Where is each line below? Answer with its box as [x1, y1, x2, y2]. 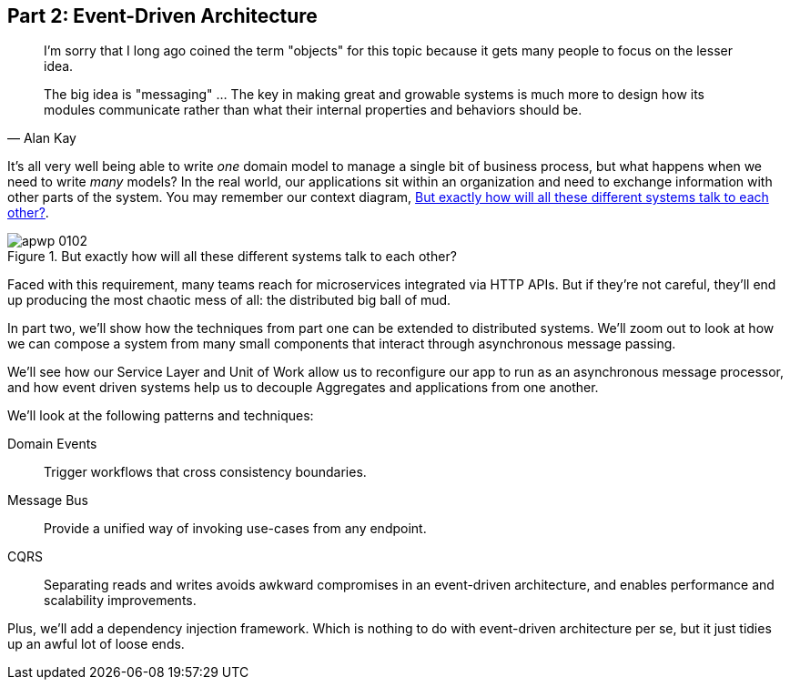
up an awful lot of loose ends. [7, 636, 185, 652]
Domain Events [7, 436, 97, 452]
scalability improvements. [44, 592, 197, 609]
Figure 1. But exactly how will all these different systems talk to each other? [7, 248, 457, 265]
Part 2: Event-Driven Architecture [7, 5, 318, 27]
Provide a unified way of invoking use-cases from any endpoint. [44, 520, 427, 537]
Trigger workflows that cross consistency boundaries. [44, 464, 367, 480]
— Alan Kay [7, 130, 76, 146]
